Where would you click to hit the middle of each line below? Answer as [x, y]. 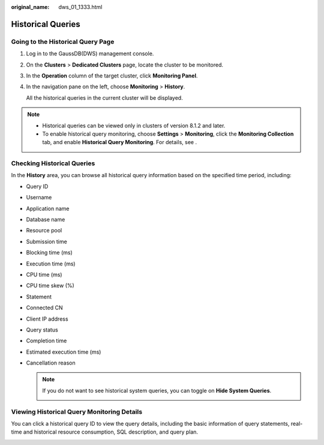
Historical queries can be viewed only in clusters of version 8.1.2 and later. [134, 126]
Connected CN [44, 308]
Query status [42, 330]
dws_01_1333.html [80, 7]
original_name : [30, 7]
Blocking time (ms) [49, 253]
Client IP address [47, 319]
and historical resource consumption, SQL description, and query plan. [110, 432]
